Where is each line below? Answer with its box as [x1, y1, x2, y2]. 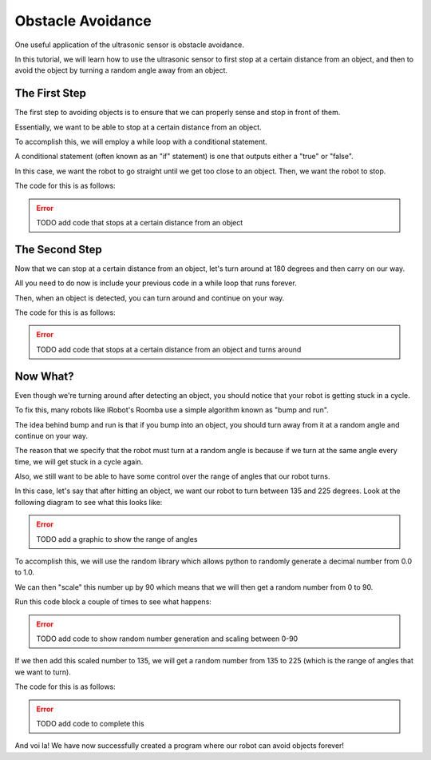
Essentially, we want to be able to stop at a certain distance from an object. [14, 122, 263, 132]
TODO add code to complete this [36, 718, 144, 728]
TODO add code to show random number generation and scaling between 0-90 [36, 634, 299, 643]
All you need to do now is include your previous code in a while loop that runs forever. [14, 278, 297, 288]
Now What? [14, 369, 74, 383]
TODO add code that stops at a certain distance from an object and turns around [36, 344, 302, 354]
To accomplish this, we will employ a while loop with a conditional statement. [14, 137, 267, 147]
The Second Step [14, 242, 103, 256]
